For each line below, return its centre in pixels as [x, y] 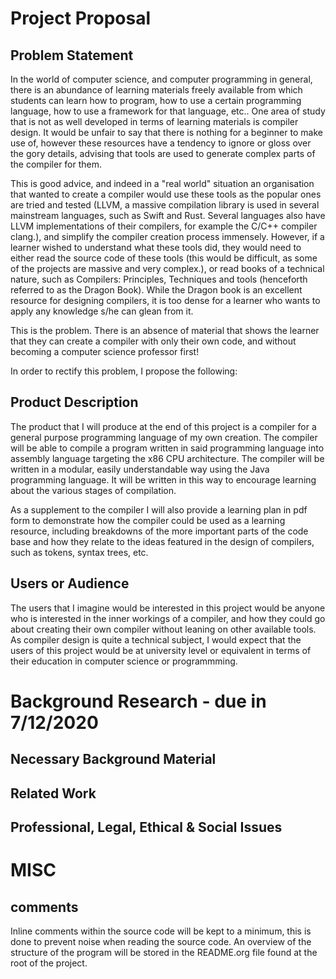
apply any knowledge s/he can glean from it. [102, 311]
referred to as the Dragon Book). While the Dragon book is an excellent [156, 290]
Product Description [74, 402]
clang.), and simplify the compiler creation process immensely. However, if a [167, 236]
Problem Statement [72, 55]
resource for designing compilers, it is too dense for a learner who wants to [165, 300]
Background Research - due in [138, 701]
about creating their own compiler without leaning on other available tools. [163, 629]
